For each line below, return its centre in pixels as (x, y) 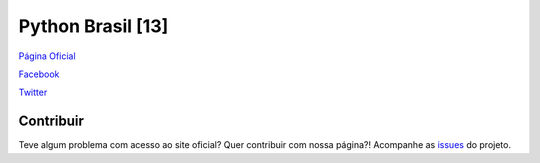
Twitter (33, 92)
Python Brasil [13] (93, 26)
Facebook (39, 74)
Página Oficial (47, 56)
